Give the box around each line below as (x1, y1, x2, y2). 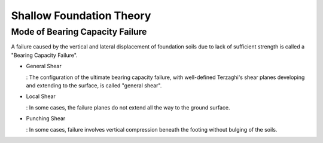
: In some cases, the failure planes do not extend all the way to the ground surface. (26, 104, 230, 111)
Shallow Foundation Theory (11, 9, 151, 22)
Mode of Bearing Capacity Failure (11, 26, 147, 37)
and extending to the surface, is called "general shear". (26, 81, 162, 89)
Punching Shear (26, 115, 66, 122)
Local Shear (26, 93, 56, 100)
